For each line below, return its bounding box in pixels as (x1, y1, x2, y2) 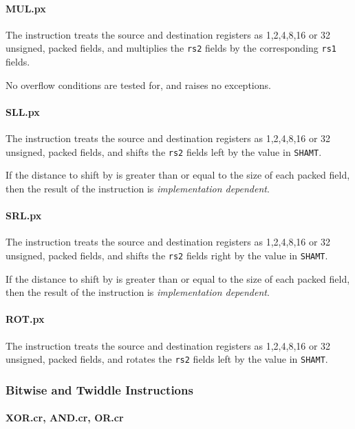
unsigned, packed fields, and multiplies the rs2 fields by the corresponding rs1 (6, 41, 336, 55)
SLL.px (6, 104, 40, 119)
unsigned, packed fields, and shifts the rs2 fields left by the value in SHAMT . (6, 144, 322, 159)
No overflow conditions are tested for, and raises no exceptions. (6, 77, 271, 92)
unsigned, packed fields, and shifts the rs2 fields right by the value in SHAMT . (6, 248, 328, 262)
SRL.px (6, 208, 42, 223)
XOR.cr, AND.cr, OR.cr (6, 410, 124, 425)
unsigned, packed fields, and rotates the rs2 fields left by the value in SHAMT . (6, 352, 328, 366)
